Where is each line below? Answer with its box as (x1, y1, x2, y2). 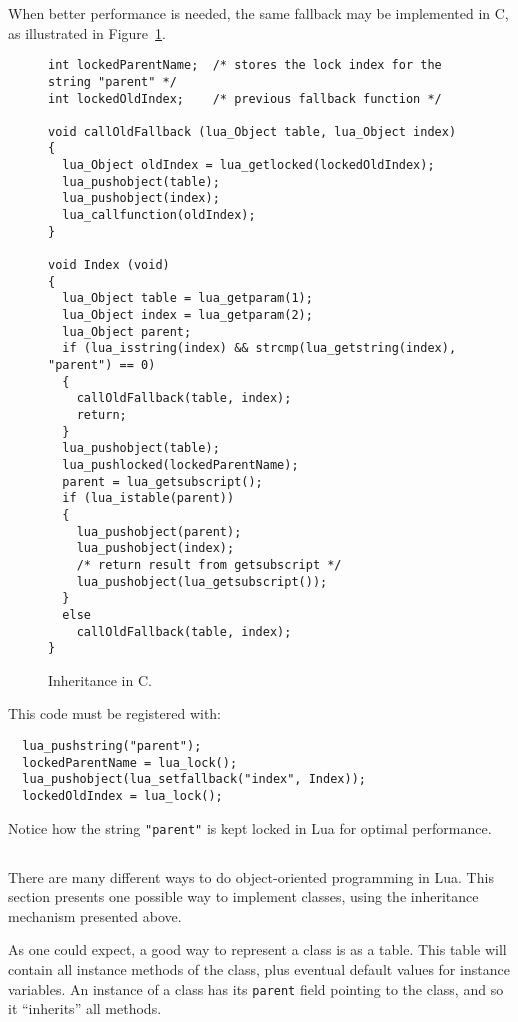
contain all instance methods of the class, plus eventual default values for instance (8, 959, 510, 980)
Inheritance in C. (48, 669, 152, 690)
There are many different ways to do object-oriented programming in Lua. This (8, 866, 494, 887)
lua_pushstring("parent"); (22, 739, 202, 753)
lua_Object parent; (62, 324, 192, 339)
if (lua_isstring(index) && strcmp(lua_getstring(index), (62, 341, 457, 356)
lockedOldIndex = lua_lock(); (22, 788, 223, 803)
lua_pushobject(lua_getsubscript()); (76, 574, 328, 589)
